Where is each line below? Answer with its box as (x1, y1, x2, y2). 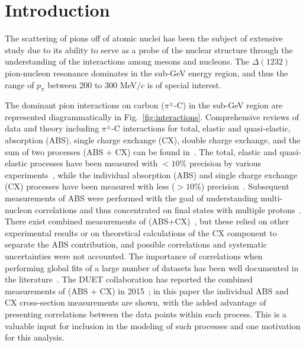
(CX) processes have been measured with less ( (5, 180, 175, 192)
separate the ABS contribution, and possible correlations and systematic (5, 238, 267, 250)
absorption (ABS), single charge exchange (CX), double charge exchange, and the (5, 134, 301, 146)
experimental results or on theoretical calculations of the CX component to (5, 226, 277, 239)
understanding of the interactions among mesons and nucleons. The (5, 55, 250, 68)
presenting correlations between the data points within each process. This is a (5, 307, 286, 320)
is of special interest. (147, 78, 221, 91)
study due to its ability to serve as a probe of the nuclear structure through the (5, 43, 293, 56)
